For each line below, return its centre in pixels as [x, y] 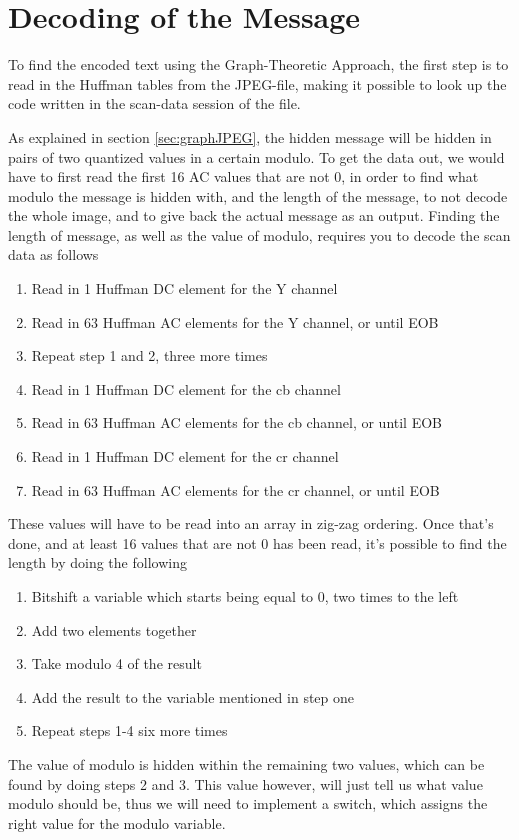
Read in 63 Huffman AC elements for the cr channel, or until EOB [235, 489]
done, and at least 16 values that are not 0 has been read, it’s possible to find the [257, 542]
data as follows [53, 254]
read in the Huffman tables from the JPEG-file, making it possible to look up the [257, 83]
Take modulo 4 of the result [116, 663]
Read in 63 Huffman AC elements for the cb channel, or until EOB [237, 422]
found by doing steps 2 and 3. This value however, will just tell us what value [245, 783]
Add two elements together [114, 629]
